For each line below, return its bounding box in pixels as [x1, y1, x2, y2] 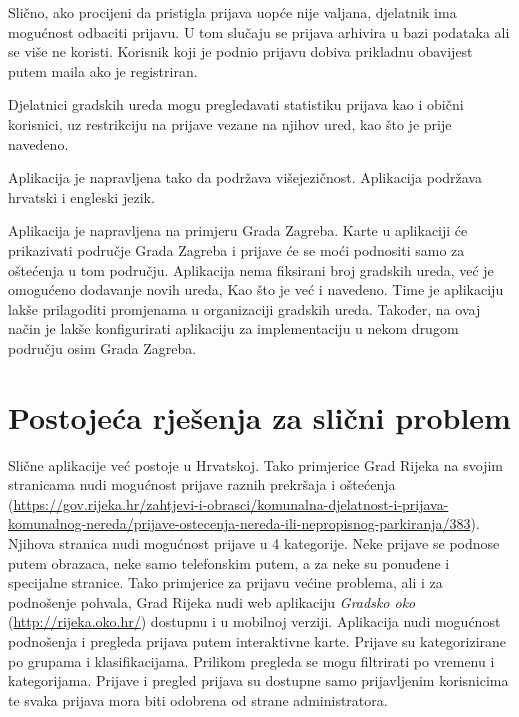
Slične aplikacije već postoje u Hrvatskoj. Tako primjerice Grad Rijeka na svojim [8, 454, 503, 475]
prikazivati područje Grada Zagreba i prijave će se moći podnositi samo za [8, 239, 465, 260]
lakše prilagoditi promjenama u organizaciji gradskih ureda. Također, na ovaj [8, 298, 481, 319]
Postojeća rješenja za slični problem [8, 396, 511, 437]
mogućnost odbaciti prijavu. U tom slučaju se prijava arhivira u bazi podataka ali [8, 21, 510, 42]
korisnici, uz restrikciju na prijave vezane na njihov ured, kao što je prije [8, 113, 452, 134]
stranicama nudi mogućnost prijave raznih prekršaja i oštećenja [8, 474, 396, 495]
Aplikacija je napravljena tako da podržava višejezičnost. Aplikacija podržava [8, 167, 482, 188]
